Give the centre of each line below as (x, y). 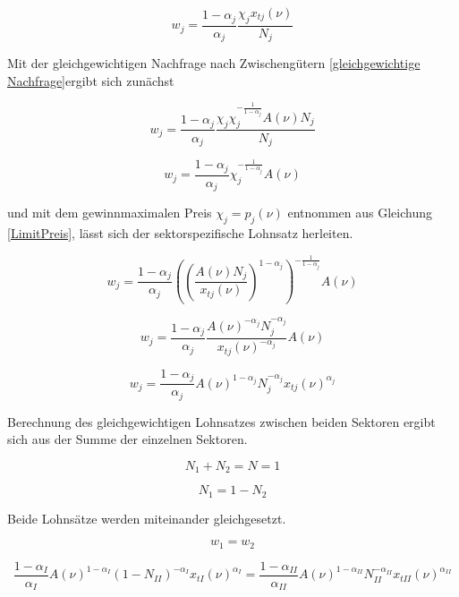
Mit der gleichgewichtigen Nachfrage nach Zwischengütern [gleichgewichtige (214, 63)
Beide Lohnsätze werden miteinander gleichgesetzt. (147, 518)
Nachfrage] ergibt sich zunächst (91, 80)
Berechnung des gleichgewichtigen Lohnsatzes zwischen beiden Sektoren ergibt (221, 421)
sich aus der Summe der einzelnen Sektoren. (127, 439)
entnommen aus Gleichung (360, 213)
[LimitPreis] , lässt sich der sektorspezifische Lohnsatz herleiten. (180, 233)
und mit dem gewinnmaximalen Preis (110, 213)
